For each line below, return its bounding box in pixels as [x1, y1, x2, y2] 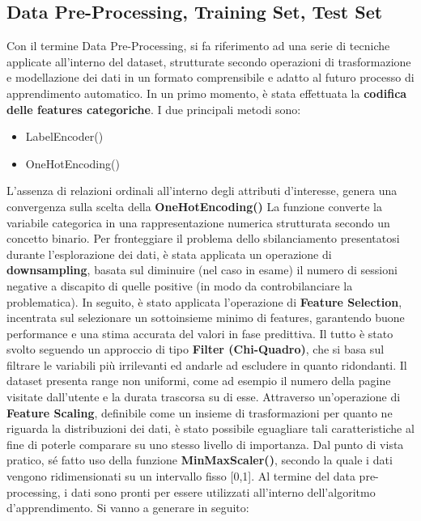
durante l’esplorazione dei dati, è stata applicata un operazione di [6, 245, 332, 262]
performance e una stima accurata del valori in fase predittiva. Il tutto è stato [6, 324, 393, 341]
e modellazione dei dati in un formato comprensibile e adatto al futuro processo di [6, 69, 415, 86]
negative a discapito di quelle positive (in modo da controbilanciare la [6, 277, 353, 294]
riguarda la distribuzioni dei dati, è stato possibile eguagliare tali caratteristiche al [6, 420, 415, 437]
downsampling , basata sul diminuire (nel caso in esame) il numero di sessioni [6, 261, 398, 278]
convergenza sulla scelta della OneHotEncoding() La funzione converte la [6, 197, 383, 214]
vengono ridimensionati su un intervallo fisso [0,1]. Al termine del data [6, 468, 355, 485]
